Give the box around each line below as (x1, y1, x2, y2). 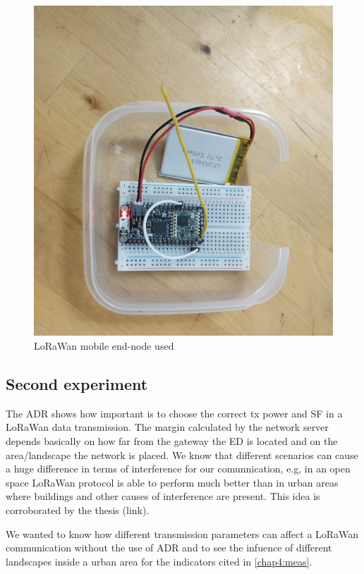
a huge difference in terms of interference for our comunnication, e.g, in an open (6, 461, 351, 476)
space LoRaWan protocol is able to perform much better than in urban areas (6, 475, 339, 489)
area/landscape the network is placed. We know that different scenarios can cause (6, 447, 358, 462)
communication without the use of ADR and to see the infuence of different (6, 540, 332, 555)
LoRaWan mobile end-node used (34, 338, 174, 353)
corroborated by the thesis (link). (6, 502, 150, 517)
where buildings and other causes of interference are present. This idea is (6, 489, 320, 503)
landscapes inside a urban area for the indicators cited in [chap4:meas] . (6, 554, 313, 568)
